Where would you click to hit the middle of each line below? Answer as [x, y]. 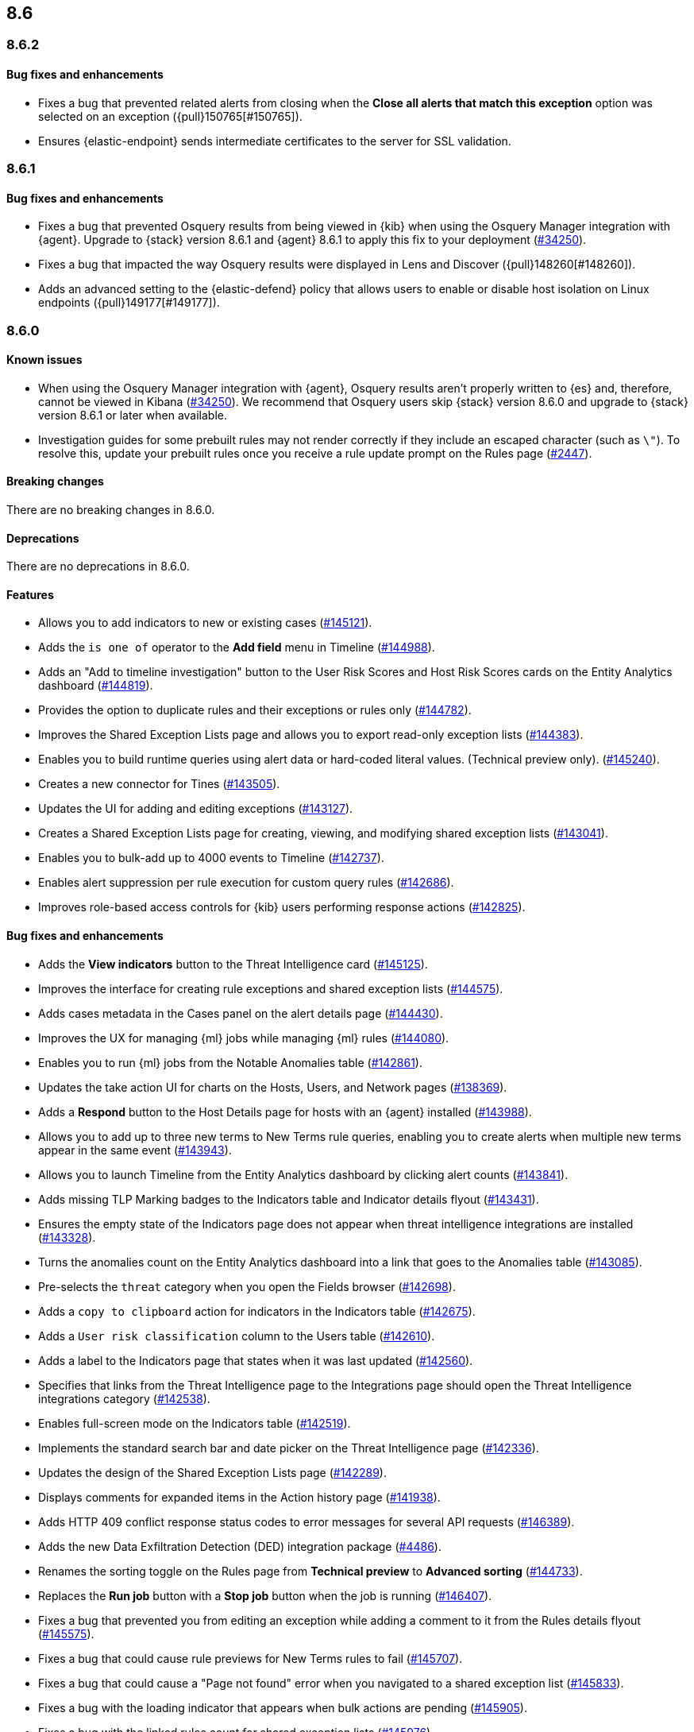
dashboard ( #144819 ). [96, 686]
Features [30, 594]
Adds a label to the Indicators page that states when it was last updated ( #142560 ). [256, 1360]
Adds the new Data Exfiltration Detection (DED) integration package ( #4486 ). [240, 1546]
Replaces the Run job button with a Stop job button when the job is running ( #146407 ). [265, 1595]
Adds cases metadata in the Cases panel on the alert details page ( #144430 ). [241, 1013]
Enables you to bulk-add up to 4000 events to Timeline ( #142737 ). [211, 858]
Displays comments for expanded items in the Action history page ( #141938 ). [239, 1497]
